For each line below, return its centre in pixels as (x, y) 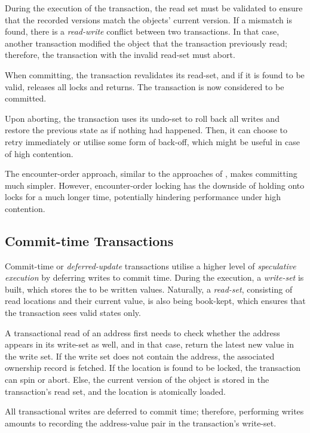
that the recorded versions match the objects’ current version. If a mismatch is (148, 19)
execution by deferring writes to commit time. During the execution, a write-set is (154, 277)
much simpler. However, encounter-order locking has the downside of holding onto (155, 185)
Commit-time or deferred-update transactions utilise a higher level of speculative (151, 265)
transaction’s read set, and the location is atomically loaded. (115, 391)
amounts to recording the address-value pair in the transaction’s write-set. (141, 423)
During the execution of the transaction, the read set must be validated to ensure (154, 8)
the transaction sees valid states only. (73, 313)
